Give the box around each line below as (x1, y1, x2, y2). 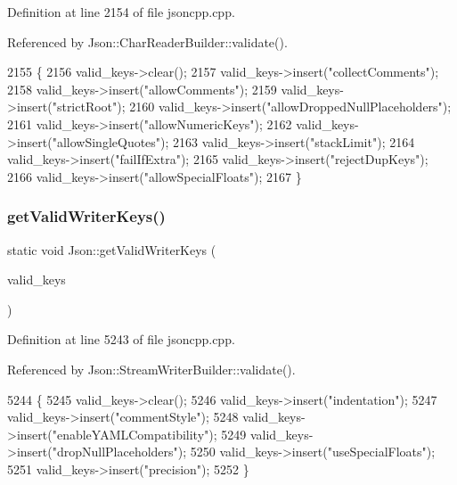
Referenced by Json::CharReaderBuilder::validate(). (7, 32, 288, 51)
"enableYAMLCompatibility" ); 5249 (52, 424, 247, 443)
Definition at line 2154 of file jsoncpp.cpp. (7, 3, 235, 21)
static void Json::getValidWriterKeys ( (7, 240, 216, 259)
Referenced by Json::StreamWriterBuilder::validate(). (7, 359, 296, 378)
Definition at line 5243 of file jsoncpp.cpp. (7, 330, 235, 349)
